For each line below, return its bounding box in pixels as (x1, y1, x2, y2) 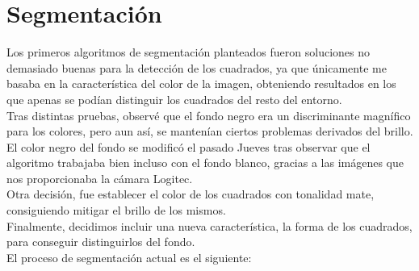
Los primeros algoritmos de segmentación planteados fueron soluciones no (6, 44, 371, 60)
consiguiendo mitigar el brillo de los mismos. (6, 202, 226, 219)
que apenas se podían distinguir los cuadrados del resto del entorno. (6, 90, 342, 107)
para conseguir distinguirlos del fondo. (6, 233, 195, 250)
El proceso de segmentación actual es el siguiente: (6, 248, 252, 265)
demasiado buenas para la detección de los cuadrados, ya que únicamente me (6, 59, 387, 76)
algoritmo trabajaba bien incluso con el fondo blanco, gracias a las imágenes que (6, 154, 404, 171)
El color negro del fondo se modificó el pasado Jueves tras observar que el (6, 138, 371, 155)
